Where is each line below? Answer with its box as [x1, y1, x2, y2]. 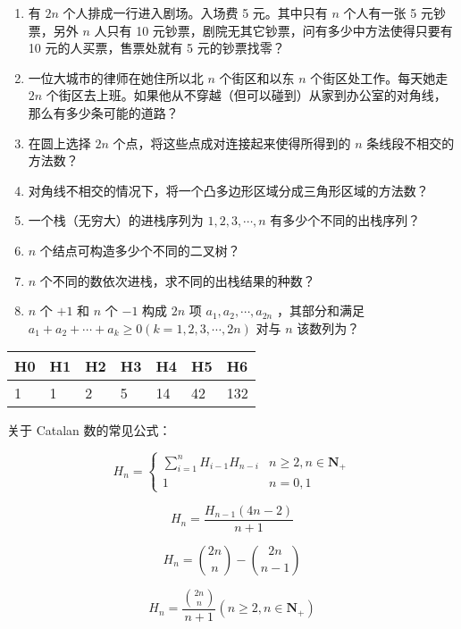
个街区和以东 [219, 68, 295, 87]
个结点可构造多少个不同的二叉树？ [39, 240, 240, 259]
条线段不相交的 [366, 133, 455, 152]
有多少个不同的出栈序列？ [270, 211, 421, 230]
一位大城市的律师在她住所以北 [28, 68, 204, 87]
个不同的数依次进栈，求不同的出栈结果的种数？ [39, 271, 315, 289]
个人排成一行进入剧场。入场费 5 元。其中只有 [63, 4, 328, 21]
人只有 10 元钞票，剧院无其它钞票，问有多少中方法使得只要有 [94, 21, 453, 39]
